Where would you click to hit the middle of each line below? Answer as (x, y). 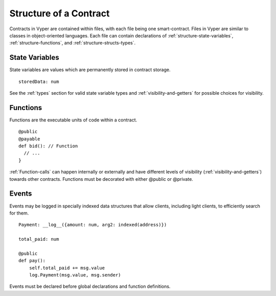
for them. (19, 213)
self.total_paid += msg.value (67, 268)
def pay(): (32, 261)
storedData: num (39, 81)
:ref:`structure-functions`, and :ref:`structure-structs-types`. (73, 43)
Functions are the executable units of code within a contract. (73, 120)
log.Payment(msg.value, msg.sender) (75, 275)
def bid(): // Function (48, 146)
